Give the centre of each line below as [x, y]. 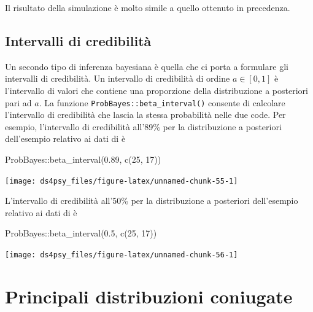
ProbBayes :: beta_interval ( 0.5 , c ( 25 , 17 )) [81, 233]
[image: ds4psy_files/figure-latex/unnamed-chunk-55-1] [122, 181]
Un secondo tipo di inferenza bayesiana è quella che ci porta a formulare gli [147, 66]
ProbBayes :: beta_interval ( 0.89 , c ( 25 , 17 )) [83, 159]
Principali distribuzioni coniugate [149, 296]
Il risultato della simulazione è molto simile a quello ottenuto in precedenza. [148, 7]
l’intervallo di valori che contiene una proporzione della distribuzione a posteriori [156, 90]
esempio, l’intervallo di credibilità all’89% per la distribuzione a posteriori [143, 126]
